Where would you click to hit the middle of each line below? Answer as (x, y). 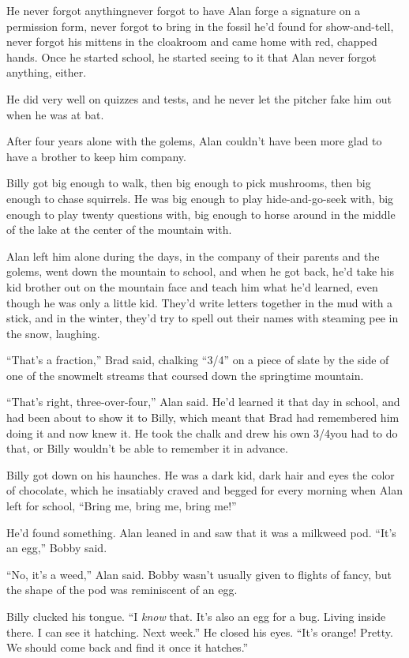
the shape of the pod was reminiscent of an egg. (122, 590)
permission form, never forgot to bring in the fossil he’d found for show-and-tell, (200, 26)
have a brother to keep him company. (96, 156)
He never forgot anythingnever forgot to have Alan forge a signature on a (184, 10)
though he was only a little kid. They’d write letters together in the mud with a (200, 302)
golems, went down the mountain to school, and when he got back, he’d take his (200, 271)
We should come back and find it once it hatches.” (128, 647)
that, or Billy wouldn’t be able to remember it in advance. (147, 448)
